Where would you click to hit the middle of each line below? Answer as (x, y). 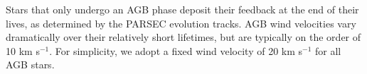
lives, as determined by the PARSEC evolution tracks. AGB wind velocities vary (181, 23)
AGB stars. (30, 64)
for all (328, 50)
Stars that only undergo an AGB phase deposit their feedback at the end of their (182, 9)
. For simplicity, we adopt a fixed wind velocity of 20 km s (176, 50)
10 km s (23, 50)
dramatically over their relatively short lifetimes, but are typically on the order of (183, 37)
